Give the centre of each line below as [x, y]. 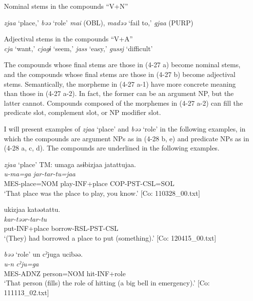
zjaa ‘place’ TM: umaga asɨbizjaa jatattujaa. [70, 164]
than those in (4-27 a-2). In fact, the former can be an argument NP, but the [119, 93]
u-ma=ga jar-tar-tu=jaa [40, 174]
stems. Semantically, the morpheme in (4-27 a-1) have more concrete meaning [120, 84]
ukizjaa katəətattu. [32, 209]
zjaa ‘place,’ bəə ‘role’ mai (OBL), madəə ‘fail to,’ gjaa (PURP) [99, 22]
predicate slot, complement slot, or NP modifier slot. [83, 112]
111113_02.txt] [27, 292]
